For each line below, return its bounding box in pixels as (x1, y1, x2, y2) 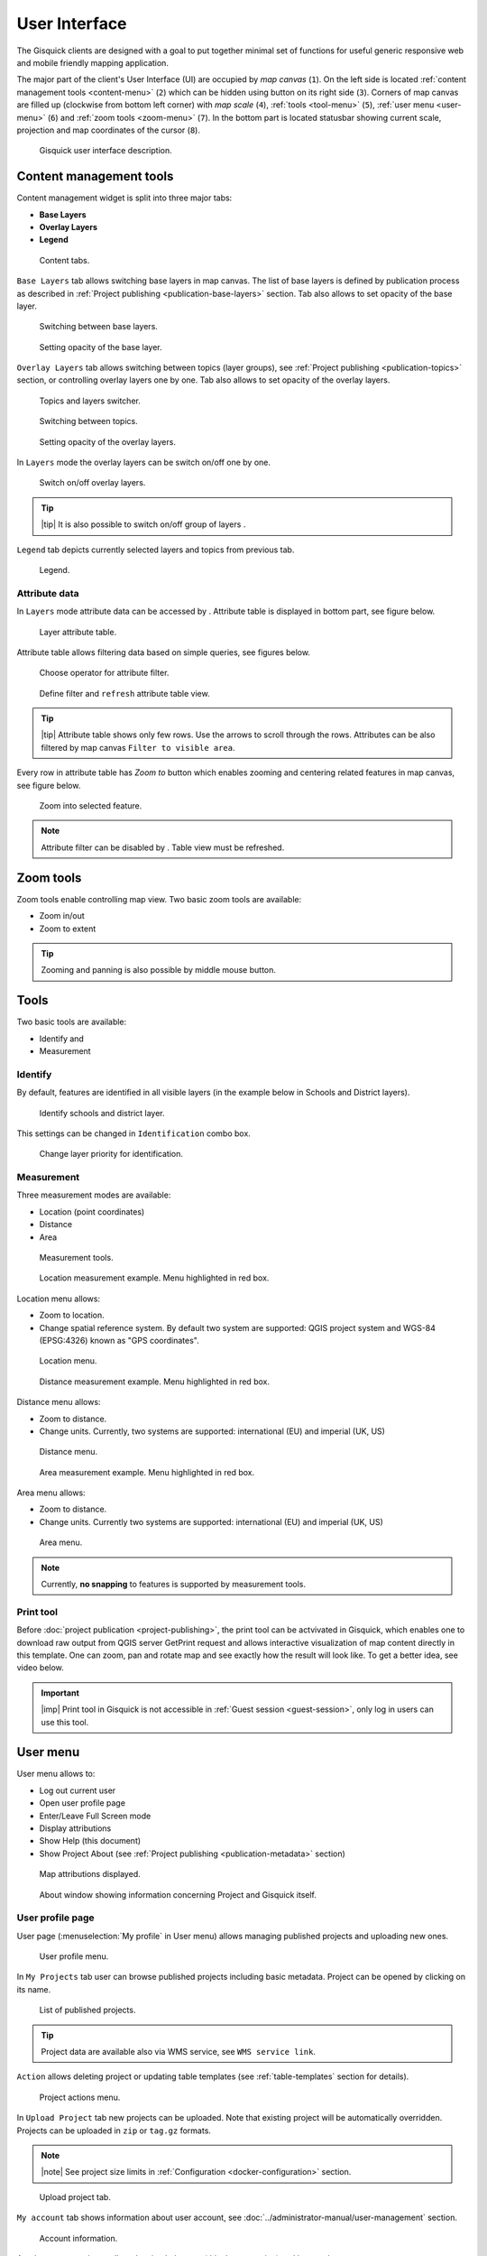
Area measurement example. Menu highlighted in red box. (39, 1466, 255, 1477)
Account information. (39, 2233, 118, 2243)
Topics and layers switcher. (39, 395, 142, 406)
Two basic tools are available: (16, 1016, 127, 1028)
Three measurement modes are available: (16, 1189, 171, 1200)
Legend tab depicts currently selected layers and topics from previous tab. (16, 544, 295, 555)
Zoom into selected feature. (39, 800, 142, 811)
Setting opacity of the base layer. (39, 341, 162, 352)
